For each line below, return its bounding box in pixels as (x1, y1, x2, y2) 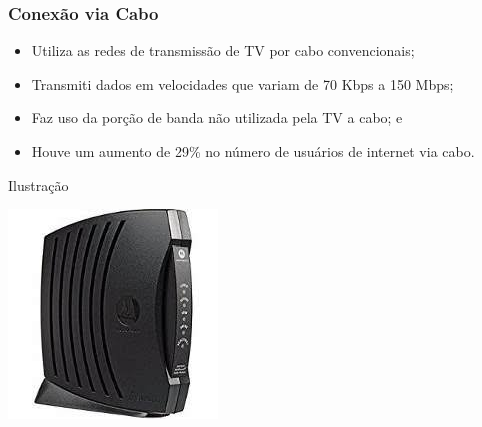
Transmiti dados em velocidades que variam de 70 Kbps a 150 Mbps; (31, 73, 454, 94)
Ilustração (8, 174, 69, 195)
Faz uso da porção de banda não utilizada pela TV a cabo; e (31, 107, 403, 128)
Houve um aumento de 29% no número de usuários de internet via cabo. (31, 141, 475, 161)
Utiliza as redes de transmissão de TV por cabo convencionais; (31, 40, 415, 61)
